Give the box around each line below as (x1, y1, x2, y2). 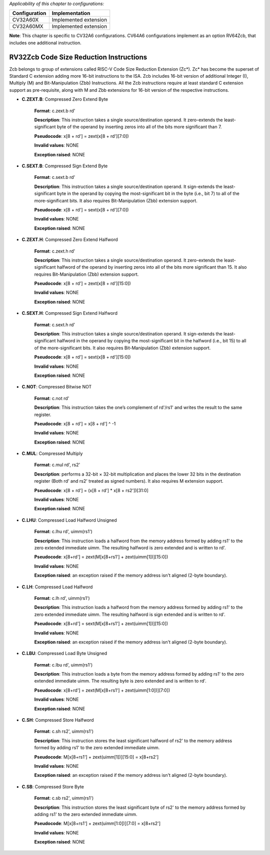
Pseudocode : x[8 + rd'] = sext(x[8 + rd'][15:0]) (34, 354, 131, 360)
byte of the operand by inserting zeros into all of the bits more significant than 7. (56, 124, 222, 130)
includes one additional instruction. (9, 40, 82, 46)
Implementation (51, 10, 90, 17)
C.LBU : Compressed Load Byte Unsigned (21, 651, 107, 657)
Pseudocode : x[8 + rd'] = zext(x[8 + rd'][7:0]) (34, 133, 129, 139)
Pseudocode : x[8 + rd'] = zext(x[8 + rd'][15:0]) (34, 281, 131, 287)
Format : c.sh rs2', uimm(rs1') (34, 728, 94, 734)
